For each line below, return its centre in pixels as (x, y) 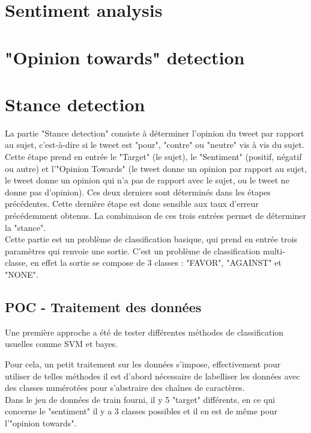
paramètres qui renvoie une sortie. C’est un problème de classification (133, 250)
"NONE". (22, 274)
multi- (274, 250)
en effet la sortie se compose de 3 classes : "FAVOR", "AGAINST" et (156, 263)
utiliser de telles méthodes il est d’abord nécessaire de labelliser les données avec (152, 376)
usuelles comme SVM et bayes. (62, 344)
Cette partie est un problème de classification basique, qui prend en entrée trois (151, 239)
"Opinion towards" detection (125, 57)
